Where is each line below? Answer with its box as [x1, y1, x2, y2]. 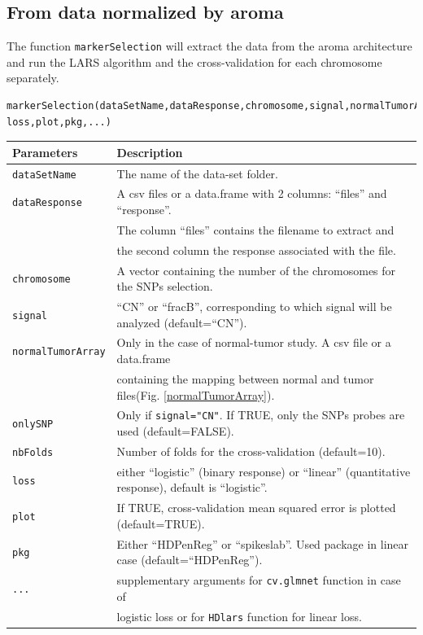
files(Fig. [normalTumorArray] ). [116, 386, 275, 403]
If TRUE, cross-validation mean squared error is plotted [116, 499, 396, 516]
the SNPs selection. [116, 278, 213, 295]
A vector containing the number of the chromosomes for [116, 261, 396, 278]
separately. [7, 69, 59, 86]
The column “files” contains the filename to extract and [116, 221, 395, 238]
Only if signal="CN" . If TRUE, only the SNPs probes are [116, 406, 405, 423]
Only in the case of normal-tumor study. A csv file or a [116, 334, 391, 351]
